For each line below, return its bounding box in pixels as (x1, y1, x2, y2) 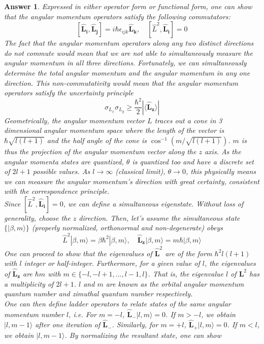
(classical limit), (115, 166, 166, 177)
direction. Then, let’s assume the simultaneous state (79, 212, 240, 223)
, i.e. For (69, 308, 96, 319)
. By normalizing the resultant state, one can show (64, 329, 221, 340)
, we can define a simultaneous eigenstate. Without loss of (63, 198, 244, 209)
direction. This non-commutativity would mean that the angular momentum (4, 77, 238, 88)
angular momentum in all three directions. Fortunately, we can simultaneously (4, 57, 247, 68)
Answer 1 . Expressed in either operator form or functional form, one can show (4, 1, 252, 11)
